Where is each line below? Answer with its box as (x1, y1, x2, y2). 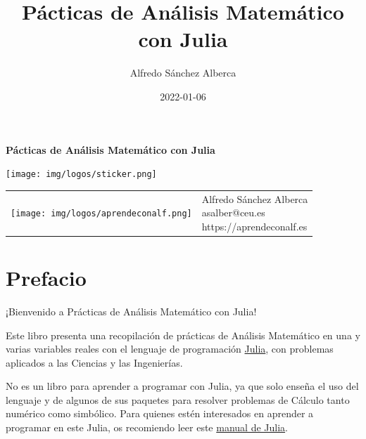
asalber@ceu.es (201, 205, 265, 220)
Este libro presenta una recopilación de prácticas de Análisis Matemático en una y (6, 327, 360, 342)
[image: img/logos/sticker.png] (6, 169, 157, 180)
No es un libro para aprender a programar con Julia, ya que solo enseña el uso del (6, 379, 359, 393)
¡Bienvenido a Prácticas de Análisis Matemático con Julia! (6, 303, 257, 318)
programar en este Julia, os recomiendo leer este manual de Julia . (6, 420, 288, 435)
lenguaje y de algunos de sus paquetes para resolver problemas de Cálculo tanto (6, 392, 350, 407)
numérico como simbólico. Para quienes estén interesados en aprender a (6, 406, 314, 421)
